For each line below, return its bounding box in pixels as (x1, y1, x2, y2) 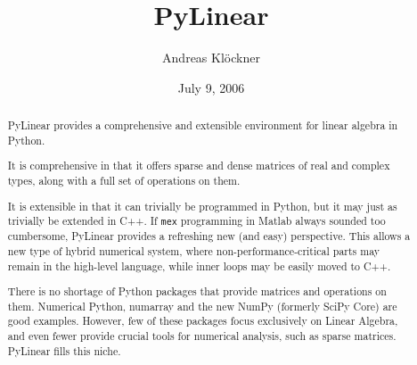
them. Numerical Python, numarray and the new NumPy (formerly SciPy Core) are (7, 298, 397, 313)
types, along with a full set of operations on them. (7, 172, 241, 187)
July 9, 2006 (177, 78, 245, 96)
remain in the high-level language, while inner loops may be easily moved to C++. (7, 258, 391, 273)
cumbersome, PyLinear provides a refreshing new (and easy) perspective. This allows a (7, 228, 411, 244)
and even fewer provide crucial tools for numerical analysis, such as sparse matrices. (7, 328, 397, 344)
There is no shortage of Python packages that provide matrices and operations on (7, 284, 387, 299)
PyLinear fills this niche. (7, 343, 121, 358)
